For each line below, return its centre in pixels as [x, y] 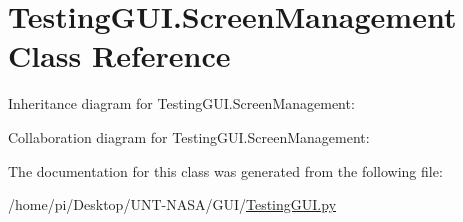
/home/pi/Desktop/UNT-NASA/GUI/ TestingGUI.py [172, 204]
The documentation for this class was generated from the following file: [225, 170]
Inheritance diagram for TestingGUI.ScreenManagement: [181, 103]
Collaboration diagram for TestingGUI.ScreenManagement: [189, 136]
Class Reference [119, 55]
